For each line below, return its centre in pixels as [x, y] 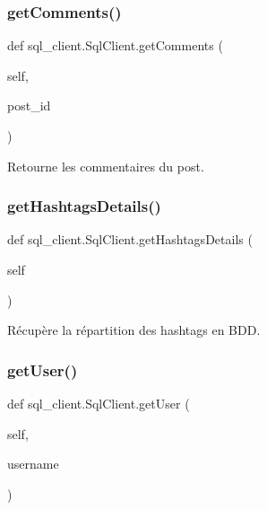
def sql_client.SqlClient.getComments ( [115, 45]
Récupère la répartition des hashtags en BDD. [134, 330]
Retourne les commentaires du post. [106, 166]
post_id [29, 106]
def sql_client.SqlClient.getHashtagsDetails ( [130, 239]
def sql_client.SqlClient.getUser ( [99, 403]
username [33, 464]
